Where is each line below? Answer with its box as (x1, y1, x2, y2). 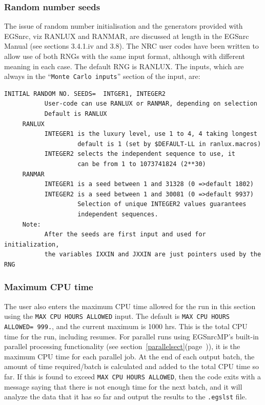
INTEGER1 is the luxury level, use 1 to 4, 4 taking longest (44, 130, 257, 138)
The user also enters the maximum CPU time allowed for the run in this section (4, 300, 256, 311)
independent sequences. (77, 210, 158, 218)
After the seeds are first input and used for (44, 231, 206, 238)
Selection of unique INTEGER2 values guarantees (77, 200, 247, 208)
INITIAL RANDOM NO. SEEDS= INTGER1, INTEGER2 (4, 90, 166, 97)
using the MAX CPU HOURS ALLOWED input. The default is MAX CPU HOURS (4, 311, 230, 321)
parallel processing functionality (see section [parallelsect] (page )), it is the (4, 341, 240, 352)
